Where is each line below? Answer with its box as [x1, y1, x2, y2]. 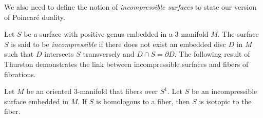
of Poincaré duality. [4, 11, 65, 22]
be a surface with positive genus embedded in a [24, 29, 173, 39]
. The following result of [174, 49, 250, 59]
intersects [44, 49, 74, 59]
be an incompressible [191, 86, 257, 97]
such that [4, 49, 34, 59]
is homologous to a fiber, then [96, 96, 190, 106]
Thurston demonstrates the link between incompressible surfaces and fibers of [4, 58, 249, 69]
